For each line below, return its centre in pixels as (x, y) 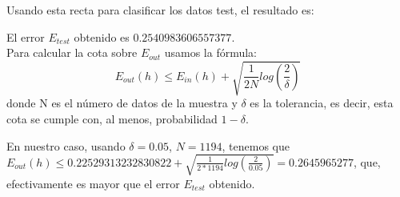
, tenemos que (256, 145)
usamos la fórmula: (211, 52)
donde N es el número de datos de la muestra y (122, 103)
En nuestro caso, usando (66, 145)
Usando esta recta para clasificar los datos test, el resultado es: (160, 10)
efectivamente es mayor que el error (93, 183)
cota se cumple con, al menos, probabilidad (112, 118)
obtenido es (102, 36)
